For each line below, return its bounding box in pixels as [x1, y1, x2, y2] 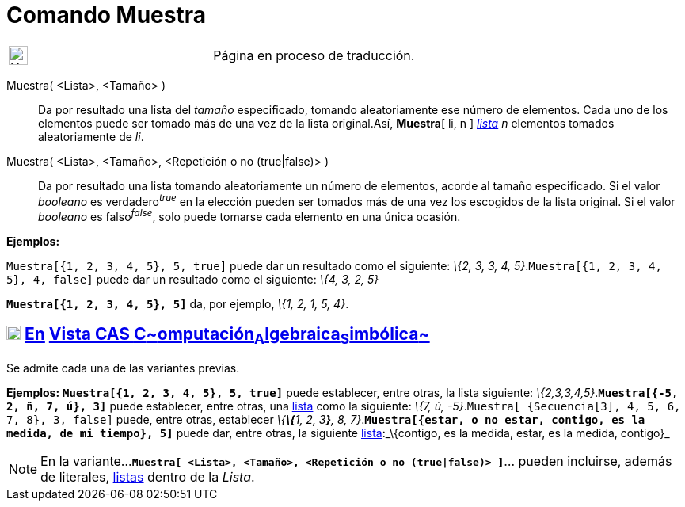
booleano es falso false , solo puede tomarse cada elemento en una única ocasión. [38, 208, 461, 224]
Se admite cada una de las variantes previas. [6, 361, 240, 375]
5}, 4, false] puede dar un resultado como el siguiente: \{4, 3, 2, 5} [6, 273, 379, 287]
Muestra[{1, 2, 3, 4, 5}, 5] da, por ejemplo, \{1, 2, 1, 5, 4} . [6, 297, 349, 311]
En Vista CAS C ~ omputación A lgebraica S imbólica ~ [24, 324, 430, 348]
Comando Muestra [6, 2, 206, 29]
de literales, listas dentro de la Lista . [40, 469, 255, 486]
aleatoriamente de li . [38, 129, 144, 143]
